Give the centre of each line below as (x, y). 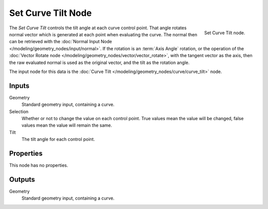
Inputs (19, 86)
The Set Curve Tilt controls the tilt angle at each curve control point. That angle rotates (98, 28)
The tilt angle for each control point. (58, 139)
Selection (19, 111)
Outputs (22, 179)
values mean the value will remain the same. (67, 125)
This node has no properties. (39, 165)
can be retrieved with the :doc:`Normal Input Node (61, 42)
